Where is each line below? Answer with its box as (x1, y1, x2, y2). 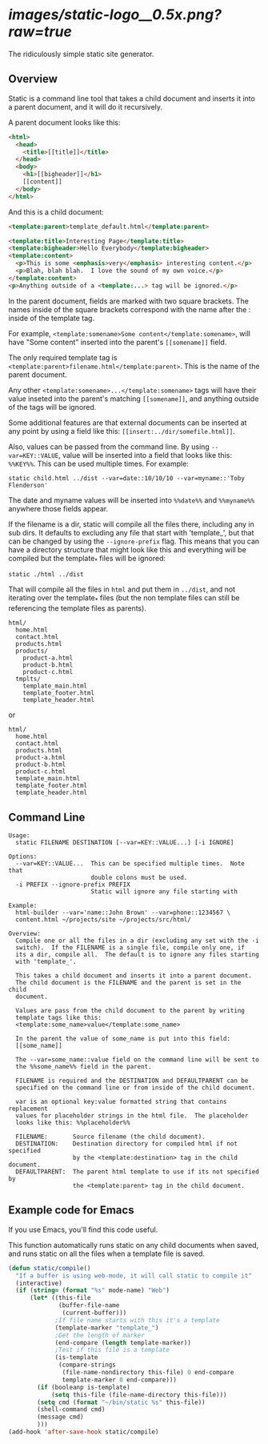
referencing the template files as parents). (8, 604, 146, 613)
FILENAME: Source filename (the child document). (15, 1133, 206, 1141)
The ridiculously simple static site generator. (8, 49, 154, 58)
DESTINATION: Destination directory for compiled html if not (15, 1140, 238, 1148)
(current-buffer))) (62, 1309, 127, 1318)
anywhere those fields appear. (8, 503, 109, 513)
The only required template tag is (8, 352, 118, 362)
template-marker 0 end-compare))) (62, 1375, 178, 1384)
